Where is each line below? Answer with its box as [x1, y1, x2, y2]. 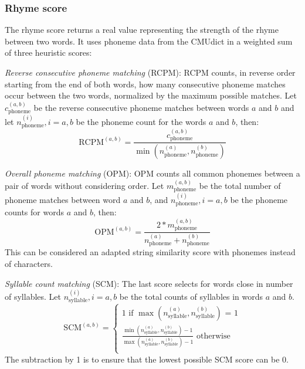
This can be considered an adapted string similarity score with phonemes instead [5, 246, 296, 258]
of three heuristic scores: [5, 46, 92, 59]
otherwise [196, 331, 231, 340]
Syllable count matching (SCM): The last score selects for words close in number [5, 277, 293, 289]
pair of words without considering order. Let [5, 179, 164, 191]
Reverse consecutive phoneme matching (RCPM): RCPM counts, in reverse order [5, 66, 296, 78]
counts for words [5, 206, 64, 218]
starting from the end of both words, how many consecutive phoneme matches [5, 77, 286, 90]
